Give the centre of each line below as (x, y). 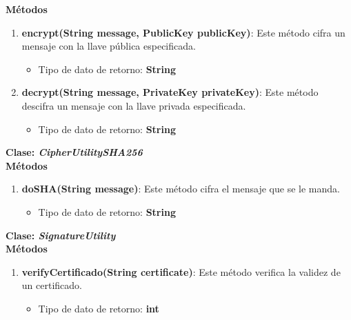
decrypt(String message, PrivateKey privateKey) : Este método (170, 92)
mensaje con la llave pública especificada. (109, 46)
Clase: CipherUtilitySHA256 (74, 152)
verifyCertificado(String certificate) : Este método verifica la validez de (181, 271)
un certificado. (52, 285)
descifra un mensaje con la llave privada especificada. (134, 105)
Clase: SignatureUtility (61, 235)
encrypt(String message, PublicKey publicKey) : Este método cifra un (183, 32)
